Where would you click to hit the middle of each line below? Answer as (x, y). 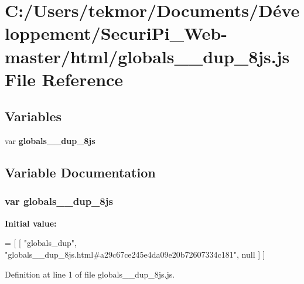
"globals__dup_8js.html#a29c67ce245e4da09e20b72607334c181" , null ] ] (135, 254)
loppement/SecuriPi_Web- (116, 33)
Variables (33, 116)
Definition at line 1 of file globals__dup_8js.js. (90, 274)
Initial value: (31, 223)
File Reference (64, 79)
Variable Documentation (80, 172)
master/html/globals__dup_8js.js (147, 56)
